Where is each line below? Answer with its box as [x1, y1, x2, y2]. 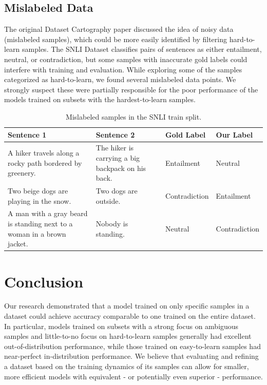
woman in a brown [8, 228, 66, 239]
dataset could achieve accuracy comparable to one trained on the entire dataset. [4, 311, 256, 321]
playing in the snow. [8, 195, 71, 206]
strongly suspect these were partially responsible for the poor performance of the [4, 84, 258, 94]
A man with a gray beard [8, 208, 88, 219]
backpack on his [96, 162, 146, 173]
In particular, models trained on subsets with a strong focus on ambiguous [4, 320, 239, 331]
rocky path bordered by [8, 157, 82, 168]
